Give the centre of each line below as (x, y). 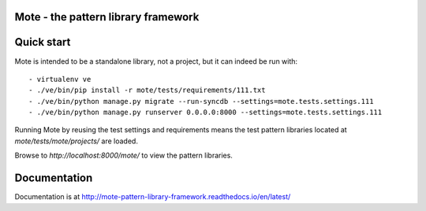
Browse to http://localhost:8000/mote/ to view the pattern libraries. (123, 155)
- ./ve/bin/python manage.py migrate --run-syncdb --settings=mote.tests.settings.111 (201, 101)
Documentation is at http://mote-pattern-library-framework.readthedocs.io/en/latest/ (153, 197)
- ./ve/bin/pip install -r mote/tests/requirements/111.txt (147, 90)
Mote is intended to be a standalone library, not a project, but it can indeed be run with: (156, 61)
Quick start (43, 42)
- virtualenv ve (60, 79)
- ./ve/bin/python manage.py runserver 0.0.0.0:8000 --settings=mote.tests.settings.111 (206, 113)
